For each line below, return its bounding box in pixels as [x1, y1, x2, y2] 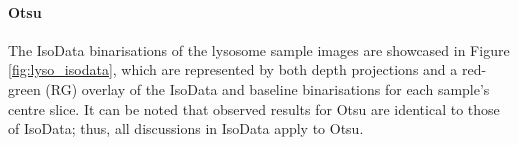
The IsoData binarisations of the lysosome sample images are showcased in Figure [8, 39, 510, 60]
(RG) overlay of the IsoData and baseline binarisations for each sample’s [45, 78, 490, 99]
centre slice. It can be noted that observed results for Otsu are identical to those [8, 98, 500, 119]
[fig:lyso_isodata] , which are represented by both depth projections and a [8, 59, 458, 80]
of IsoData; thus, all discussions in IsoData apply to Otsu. [8, 118, 364, 139]
